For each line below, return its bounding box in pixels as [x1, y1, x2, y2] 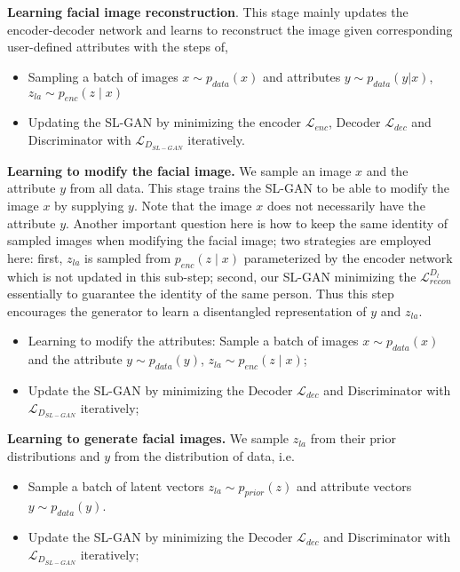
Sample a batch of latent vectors [28, 476, 204, 495]
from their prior [310, 429, 396, 448]
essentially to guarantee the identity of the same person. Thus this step [7, 284, 394, 303]
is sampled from [84, 248, 171, 266]
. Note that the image [133, 196, 252, 215]
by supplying [54, 196, 124, 215]
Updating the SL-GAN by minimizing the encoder [28, 113, 301, 131]
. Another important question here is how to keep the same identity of [66, 213, 448, 232]
